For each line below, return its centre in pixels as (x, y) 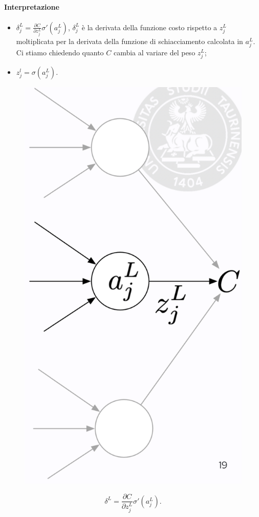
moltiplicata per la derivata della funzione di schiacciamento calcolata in (129, 41)
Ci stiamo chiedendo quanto (60, 52)
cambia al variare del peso (154, 52)
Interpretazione (32, 6)
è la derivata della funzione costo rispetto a (149, 27)
